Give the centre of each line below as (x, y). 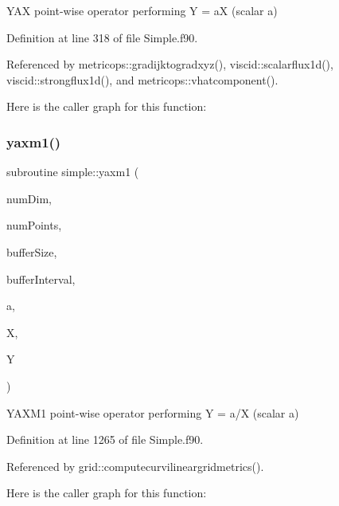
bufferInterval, (41, 278)
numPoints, (34, 225)
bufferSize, (32, 251)
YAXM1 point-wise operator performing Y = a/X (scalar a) (153, 412)
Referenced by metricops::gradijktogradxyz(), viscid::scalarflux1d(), (170, 64)
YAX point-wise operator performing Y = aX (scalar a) (142, 10)
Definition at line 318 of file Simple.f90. (102, 37)
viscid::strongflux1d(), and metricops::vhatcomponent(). (142, 79)
